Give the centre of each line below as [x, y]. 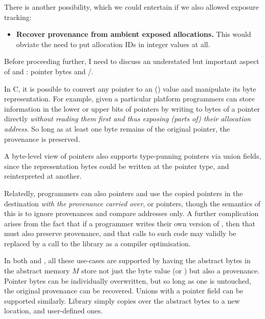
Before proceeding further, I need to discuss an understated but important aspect [132, 61]
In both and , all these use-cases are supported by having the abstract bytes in [127, 260]
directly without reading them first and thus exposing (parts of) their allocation [128, 119]
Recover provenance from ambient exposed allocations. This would [134, 34]
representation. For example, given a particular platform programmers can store [129, 99]
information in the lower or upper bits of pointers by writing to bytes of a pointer [132, 108]
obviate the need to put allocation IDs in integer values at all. [113, 44]
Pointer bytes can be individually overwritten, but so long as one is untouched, [128, 280]
